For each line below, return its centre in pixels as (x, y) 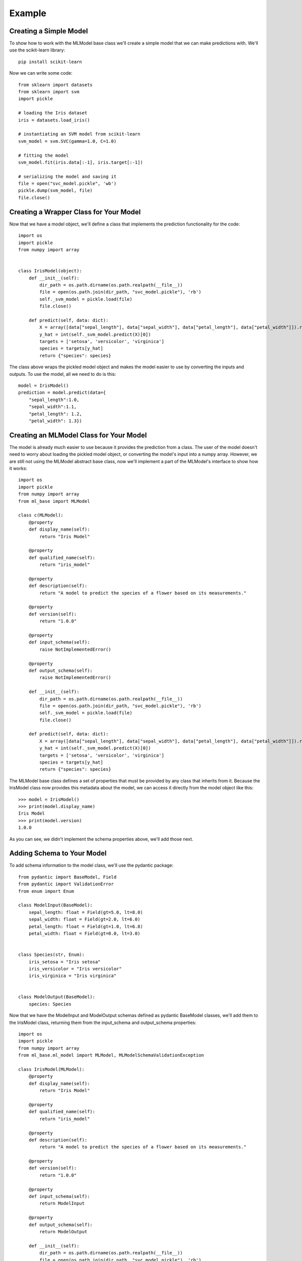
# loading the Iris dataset (53, 113)
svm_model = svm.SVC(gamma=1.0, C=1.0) (67, 141)
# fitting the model (44, 155)
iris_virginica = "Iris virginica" (72, 976)
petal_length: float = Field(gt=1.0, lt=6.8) (86, 926)
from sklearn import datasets (56, 85)
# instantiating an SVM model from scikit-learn (79, 134)
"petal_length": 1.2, (55, 414)
